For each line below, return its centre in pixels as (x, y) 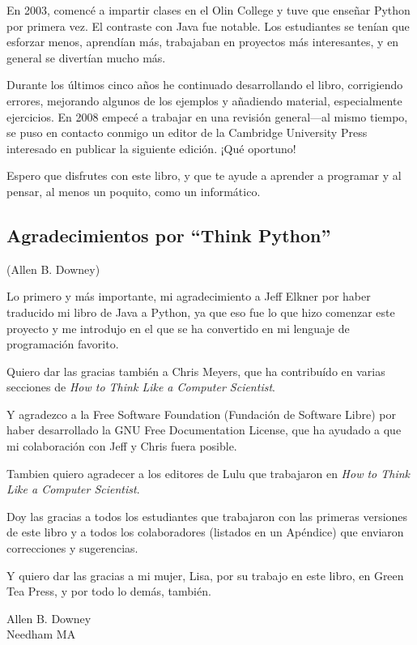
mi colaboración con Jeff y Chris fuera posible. (122, 446)
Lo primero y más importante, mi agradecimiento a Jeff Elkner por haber (189, 296)
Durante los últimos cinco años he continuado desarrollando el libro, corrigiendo (205, 85)
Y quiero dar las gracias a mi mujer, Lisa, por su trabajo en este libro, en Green (205, 575)
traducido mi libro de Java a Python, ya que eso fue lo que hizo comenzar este (201, 312)
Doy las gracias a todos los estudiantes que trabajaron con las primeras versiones (207, 516)
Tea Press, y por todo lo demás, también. (109, 591)
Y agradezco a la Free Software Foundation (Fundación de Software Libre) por (201, 414)
